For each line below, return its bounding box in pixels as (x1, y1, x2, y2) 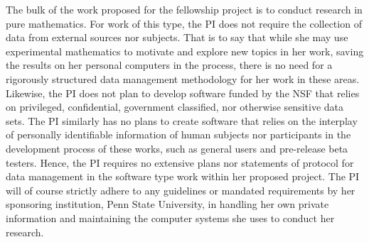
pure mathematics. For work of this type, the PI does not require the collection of (6, 16, 362, 31)
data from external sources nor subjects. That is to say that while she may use (6, 30, 348, 45)
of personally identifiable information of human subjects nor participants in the (6, 127, 351, 142)
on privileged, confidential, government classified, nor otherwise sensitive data (6, 99, 343, 114)
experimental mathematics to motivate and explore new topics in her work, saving (6, 43, 364, 58)
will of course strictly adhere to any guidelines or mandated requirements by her (6, 182, 355, 197)
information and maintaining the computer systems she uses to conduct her (6, 210, 335, 225)
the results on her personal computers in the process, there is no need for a (6, 57, 333, 72)
